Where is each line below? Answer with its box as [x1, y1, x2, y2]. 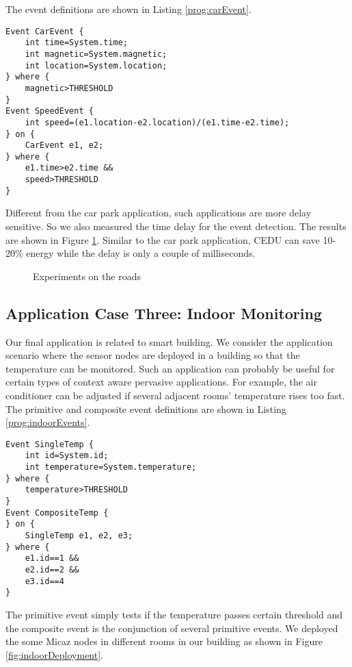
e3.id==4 [25, 576, 64, 586]
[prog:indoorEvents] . [5, 415, 90, 429]
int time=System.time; [25, 38, 128, 48]
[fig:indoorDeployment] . [5, 647, 104, 662]
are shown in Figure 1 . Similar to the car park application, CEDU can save [5, 232, 320, 247]
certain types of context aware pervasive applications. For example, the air [5, 375, 317, 389]
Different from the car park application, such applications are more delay [5, 205, 312, 220]
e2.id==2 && [25, 564, 79, 575]
